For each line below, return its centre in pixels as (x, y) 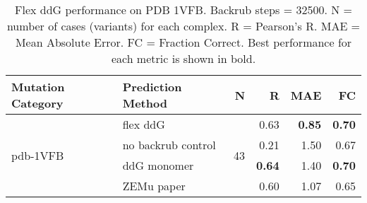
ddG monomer (158, 165)
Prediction (152, 87)
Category (37, 103)
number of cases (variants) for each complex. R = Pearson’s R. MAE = (183, 26)
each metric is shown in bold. (183, 58)
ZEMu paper (154, 186)
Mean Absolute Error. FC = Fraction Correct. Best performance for (183, 42)
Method (145, 103)
